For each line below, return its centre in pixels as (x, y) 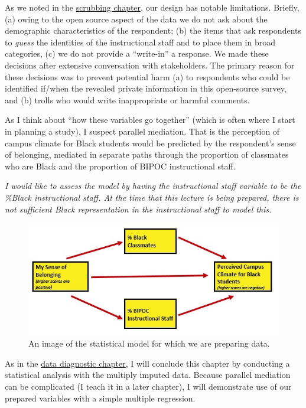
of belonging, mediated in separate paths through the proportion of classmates (147, 154)
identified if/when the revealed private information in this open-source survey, (146, 88)
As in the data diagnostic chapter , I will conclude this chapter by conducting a (147, 363)
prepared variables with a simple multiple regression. (100, 398)
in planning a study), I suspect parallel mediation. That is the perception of (142, 131)
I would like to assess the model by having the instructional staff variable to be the (153, 186)
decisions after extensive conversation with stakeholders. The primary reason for (150, 65)
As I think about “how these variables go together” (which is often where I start (150, 120)
